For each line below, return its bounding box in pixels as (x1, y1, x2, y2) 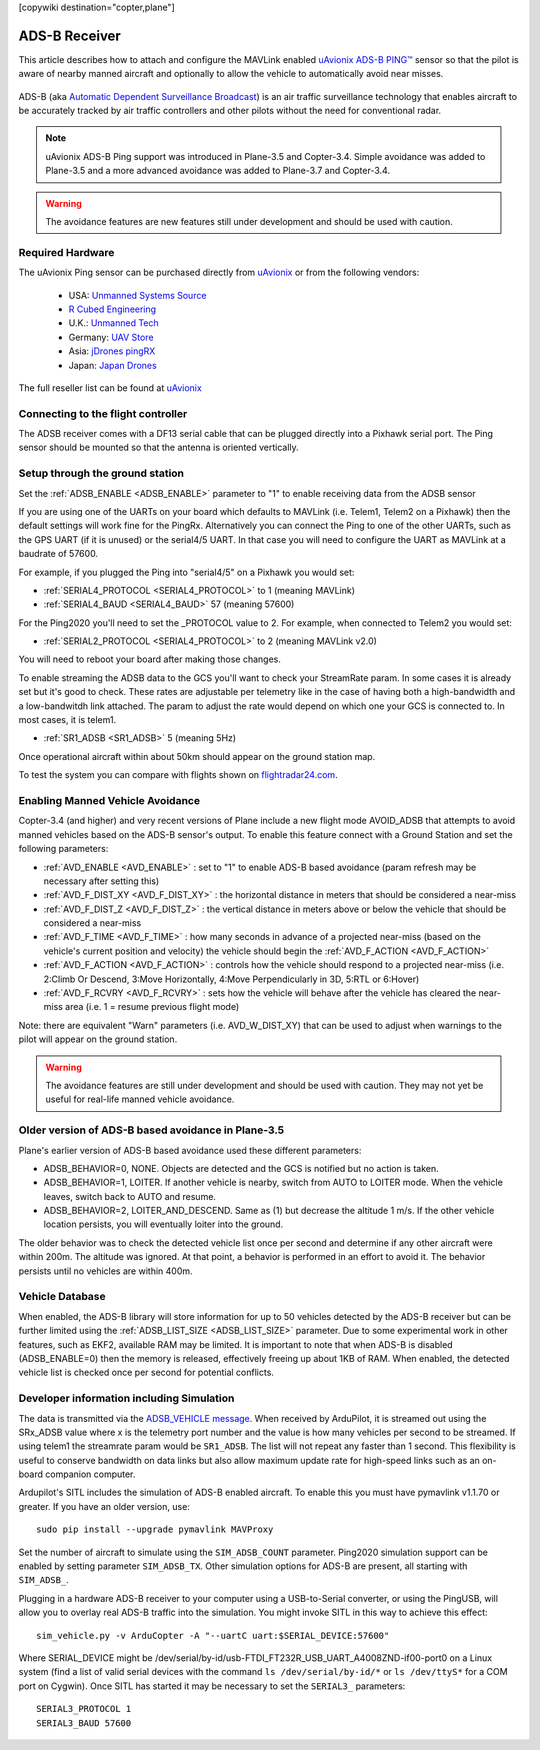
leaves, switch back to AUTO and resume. (43, 1190, 217, 1202)
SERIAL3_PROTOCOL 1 (36, 1703, 132, 1715)
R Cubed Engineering (68, 303, 157, 315)
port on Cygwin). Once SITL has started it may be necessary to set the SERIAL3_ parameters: (18, 1680, 406, 1692)
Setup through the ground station (18, 466, 185, 480)
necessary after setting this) (43, 875, 160, 887)
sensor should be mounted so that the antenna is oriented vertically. (18, 441, 299, 454)
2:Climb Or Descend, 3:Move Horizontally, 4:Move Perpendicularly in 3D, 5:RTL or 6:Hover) (43, 973, 420, 985)
